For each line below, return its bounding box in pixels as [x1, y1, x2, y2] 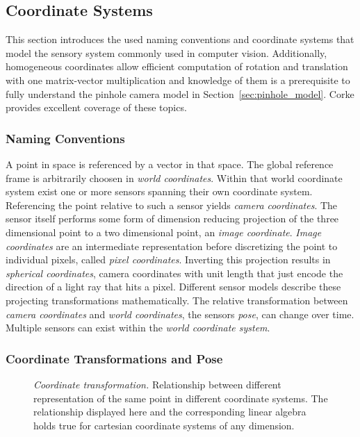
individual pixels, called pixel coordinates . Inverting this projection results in [6, 252, 331, 267]
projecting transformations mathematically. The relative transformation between [6, 292, 348, 307]
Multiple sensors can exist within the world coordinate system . [6, 320, 270, 335]
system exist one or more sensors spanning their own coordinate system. [6, 184, 313, 199]
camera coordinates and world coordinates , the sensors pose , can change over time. [6, 306, 354, 321]
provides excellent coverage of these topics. [6, 100, 187, 115]
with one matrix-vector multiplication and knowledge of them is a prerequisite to [6, 72, 350, 87]
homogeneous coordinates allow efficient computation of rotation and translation [6, 59, 348, 74]
